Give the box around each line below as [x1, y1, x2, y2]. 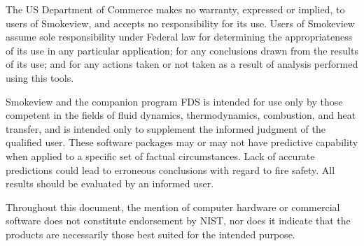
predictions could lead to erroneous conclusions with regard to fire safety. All [6, 162, 335, 177]
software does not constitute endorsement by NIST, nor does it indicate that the [6, 213, 351, 228]
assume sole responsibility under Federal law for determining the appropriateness [6, 29, 353, 44]
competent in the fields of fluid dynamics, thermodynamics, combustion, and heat [6, 108, 356, 122]
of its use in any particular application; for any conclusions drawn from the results [6, 43, 358, 57]
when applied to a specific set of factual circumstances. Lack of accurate [6, 148, 315, 163]
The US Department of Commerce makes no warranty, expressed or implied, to [6, 2, 345, 16]
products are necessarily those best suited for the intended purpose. [6, 226, 295, 241]
